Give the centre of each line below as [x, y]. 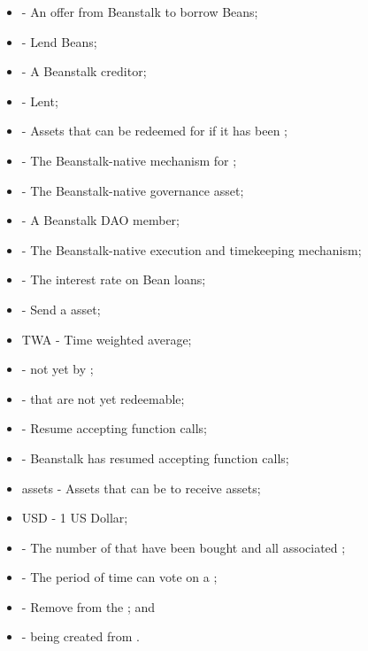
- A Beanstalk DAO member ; [101, 220]
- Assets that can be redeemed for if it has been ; [154, 131]
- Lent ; [40, 101]
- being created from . [80, 636]
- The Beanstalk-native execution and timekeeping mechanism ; [192, 249]
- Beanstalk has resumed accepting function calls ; [155, 457]
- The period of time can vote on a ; [119, 577]
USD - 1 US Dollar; [75, 518]
